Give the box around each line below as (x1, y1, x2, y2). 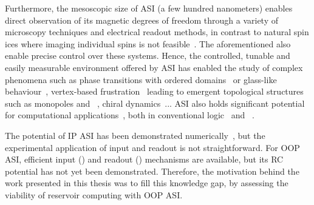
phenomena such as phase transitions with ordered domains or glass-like (5, 73, 277, 86)
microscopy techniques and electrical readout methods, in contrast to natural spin (5, 25, 309, 38)
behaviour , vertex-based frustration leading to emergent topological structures (5, 85, 304, 98)
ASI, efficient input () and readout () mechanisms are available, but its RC (5, 153, 284, 166)
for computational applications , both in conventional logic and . (5, 109, 254, 121)
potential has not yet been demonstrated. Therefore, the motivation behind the (5, 164, 299, 177)
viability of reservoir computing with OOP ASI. (5, 188, 183, 201)
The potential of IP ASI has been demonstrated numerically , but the (5, 129, 265, 141)
